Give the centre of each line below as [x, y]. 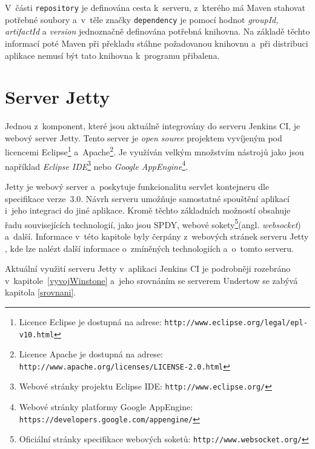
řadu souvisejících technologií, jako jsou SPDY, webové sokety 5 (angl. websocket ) [153, 223]
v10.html [37, 335]
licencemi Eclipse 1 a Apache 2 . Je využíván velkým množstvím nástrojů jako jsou [154, 151]
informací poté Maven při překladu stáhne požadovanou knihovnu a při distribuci [157, 43]
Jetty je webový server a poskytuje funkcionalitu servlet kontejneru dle [137, 186]
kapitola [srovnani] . [41, 292]
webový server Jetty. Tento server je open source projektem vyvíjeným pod [144, 137]
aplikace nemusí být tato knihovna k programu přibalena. [112, 55]
